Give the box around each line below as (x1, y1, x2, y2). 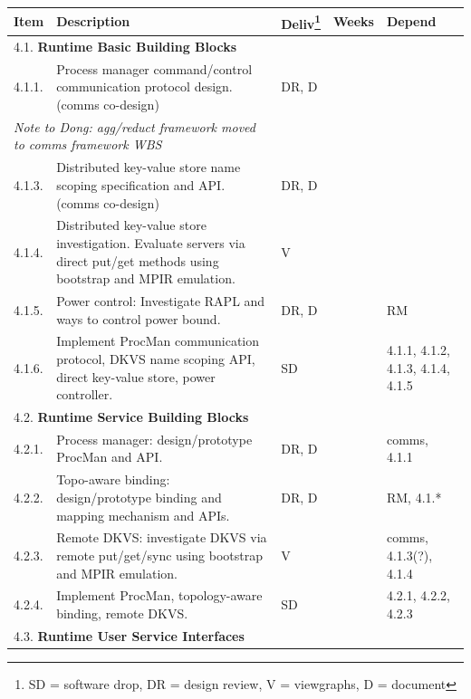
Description (56, 12, 130, 31)
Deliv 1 (281, 11, 322, 33)
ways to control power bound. (56, 309, 221, 328)
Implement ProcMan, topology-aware (56, 586, 263, 605)
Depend (386, 12, 437, 31)
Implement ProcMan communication (56, 331, 260, 350)
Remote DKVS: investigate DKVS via (56, 528, 267, 547)
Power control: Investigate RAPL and (56, 291, 265, 310)
